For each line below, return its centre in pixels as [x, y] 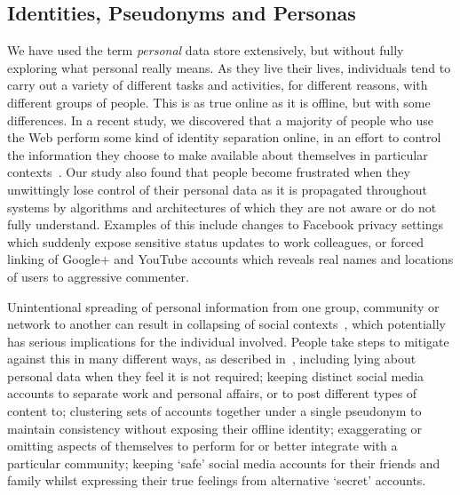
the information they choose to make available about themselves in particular [218, 154]
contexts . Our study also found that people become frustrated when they [209, 172]
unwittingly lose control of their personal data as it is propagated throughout [218, 189]
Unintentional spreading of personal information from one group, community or [223, 306]
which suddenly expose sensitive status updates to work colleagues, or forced [215, 241]
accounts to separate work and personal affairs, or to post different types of [212, 393]
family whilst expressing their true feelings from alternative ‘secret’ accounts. [217, 480]
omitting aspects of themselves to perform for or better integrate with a [202, 446]
